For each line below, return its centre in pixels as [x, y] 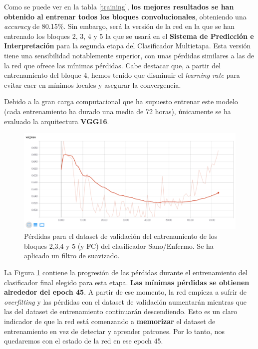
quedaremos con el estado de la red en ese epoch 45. [84, 341]
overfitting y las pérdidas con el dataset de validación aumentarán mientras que [126, 301]
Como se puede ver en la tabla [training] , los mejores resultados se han [119, 6]
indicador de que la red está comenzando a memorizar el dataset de [110, 321]
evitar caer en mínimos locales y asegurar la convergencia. [93, 85]
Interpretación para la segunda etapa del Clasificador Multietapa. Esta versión [128, 46]
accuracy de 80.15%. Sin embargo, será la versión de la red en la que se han [119, 26]
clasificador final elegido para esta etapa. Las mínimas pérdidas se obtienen [127, 282]
